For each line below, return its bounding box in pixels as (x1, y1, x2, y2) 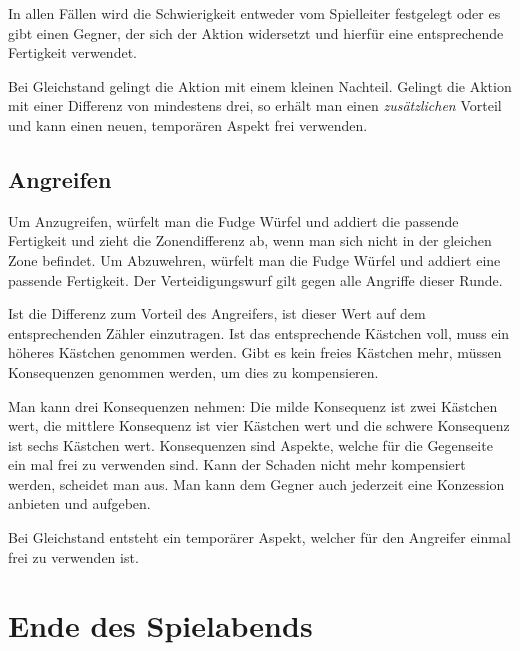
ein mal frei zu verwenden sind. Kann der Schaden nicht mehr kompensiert (8, 454, 466, 475)
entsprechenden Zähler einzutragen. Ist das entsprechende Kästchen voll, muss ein (8, 322, 510, 343)
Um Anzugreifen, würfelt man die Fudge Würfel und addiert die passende (8, 210, 459, 231)
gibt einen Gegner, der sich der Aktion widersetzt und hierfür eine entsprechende (8, 22, 504, 43)
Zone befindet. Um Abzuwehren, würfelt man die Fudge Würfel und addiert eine (8, 249, 501, 270)
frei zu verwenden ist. (8, 546, 139, 567)
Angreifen (8, 163, 112, 194)
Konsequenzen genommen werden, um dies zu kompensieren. (8, 361, 379, 382)
